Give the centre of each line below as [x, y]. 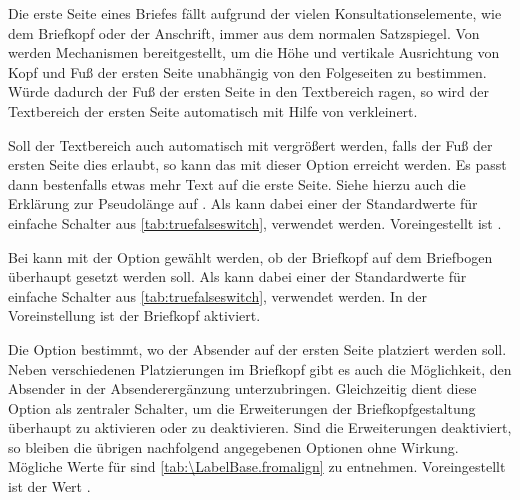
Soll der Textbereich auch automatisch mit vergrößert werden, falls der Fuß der [250, 144]
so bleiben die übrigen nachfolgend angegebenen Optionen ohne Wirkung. [233, 446]
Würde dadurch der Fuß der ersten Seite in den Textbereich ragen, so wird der [248, 91]
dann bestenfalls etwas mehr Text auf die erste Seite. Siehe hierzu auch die [237, 183]
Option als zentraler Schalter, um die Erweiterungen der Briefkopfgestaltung [242, 407]
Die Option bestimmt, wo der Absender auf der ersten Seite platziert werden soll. [257, 348]
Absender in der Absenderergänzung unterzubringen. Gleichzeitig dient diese [242, 388]
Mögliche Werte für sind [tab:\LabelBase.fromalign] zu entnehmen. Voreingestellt [257, 466]
